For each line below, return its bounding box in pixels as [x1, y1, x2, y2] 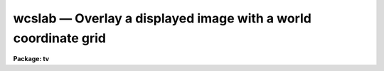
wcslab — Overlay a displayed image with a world [13, 11, 312, 26]
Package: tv [13, 55, 50, 63]
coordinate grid [13, 30, 107, 46]
